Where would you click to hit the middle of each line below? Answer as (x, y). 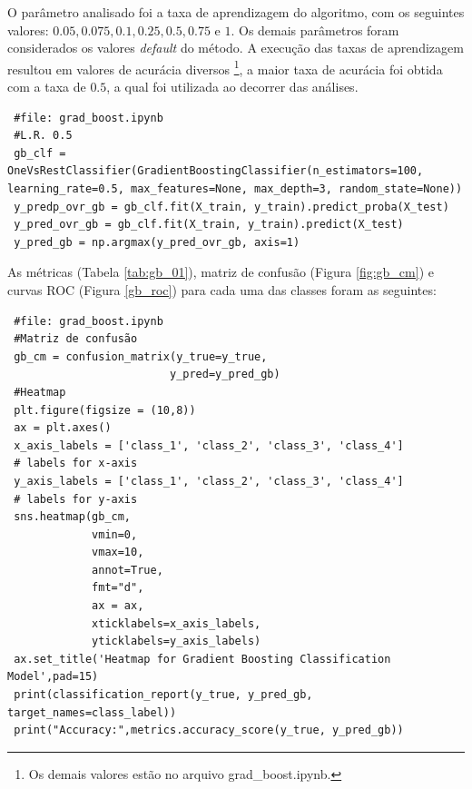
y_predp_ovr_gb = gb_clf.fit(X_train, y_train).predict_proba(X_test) (231, 207)
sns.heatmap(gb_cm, (73, 517)
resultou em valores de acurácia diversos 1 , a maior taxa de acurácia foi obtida (225, 67)
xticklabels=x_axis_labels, (177, 623)
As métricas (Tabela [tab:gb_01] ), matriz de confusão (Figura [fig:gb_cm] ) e (221, 272)
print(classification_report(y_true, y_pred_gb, (163, 695)
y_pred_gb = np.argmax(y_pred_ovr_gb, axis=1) (157, 242)
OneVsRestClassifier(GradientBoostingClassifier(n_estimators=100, (216, 171)
